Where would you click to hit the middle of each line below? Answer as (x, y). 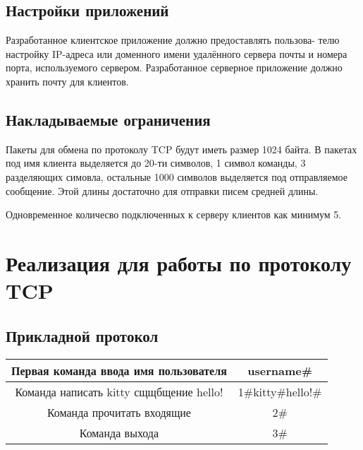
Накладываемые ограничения (108, 119)
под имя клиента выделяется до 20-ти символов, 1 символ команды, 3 (156, 163)
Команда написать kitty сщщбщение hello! (119, 391)
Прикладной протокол (82, 335)
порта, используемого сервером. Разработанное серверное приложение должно (174, 67)
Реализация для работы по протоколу (179, 262)
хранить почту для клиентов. (67, 81)
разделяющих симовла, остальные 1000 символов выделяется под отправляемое (177, 176)
